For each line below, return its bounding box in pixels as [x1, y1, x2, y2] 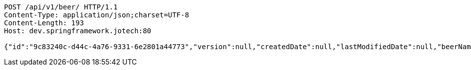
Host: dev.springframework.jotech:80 [4, 27, 152, 35]
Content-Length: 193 [4, 19, 84, 27]
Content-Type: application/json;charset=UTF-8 [4, 11, 189, 19]
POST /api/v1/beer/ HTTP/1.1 [4, 3, 118, 11]
